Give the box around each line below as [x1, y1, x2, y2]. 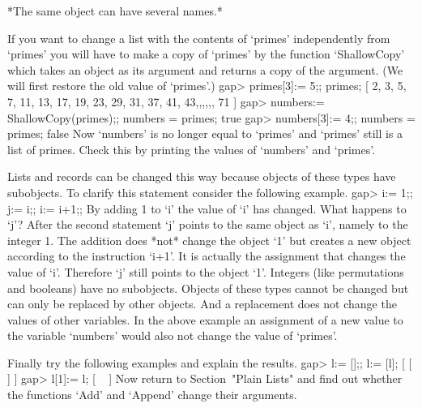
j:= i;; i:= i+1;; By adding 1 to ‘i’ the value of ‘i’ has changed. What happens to [7, 200, 407, 217]
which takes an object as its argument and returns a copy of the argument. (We [7, 61, 403, 78]
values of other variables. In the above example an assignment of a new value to [7, 311, 403, 328]
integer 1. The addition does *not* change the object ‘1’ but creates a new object [7, 231, 411, 248]
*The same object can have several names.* [7, 2, 223, 19]
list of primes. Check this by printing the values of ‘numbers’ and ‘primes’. [7, 140, 376, 157]
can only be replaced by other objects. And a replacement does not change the [7, 295, 397, 312]
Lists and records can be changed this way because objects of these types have [7, 168, 396, 185]
